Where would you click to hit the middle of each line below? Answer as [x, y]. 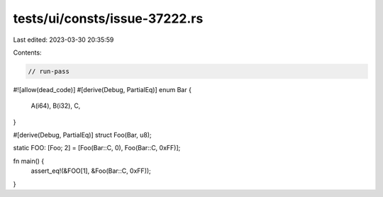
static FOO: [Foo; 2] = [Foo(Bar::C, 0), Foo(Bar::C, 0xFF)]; [97, 148]
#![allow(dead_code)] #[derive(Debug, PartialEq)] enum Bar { [102, 89]
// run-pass [49, 71]
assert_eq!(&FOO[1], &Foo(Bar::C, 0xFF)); [91, 171]
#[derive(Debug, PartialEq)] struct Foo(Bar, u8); [82, 135]
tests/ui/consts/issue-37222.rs [108, 18]
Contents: [27, 52]
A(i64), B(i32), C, [56, 106]
